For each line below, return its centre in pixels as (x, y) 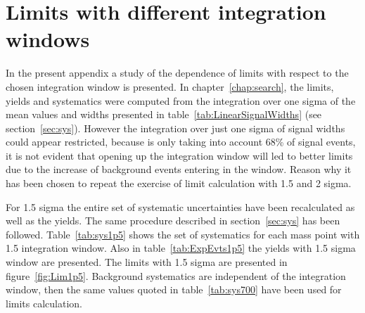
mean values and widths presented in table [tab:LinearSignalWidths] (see (164, 114)
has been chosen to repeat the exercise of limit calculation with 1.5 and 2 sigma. (179, 183)
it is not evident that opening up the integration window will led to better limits (179, 155)
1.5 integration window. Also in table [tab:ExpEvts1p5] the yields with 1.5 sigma (181, 248)
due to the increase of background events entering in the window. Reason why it (179, 169)
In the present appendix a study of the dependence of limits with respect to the (177, 73)
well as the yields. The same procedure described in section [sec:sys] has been (173, 221)
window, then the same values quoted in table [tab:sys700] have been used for (174, 289)
